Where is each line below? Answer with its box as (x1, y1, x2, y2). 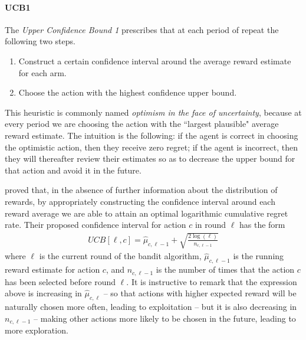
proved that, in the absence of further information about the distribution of (5, 184, 278, 196)
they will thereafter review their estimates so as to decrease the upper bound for (5, 152, 295, 165)
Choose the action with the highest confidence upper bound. (18, 86, 237, 99)
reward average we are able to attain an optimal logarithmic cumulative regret (5, 207, 288, 219)
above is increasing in (5, 287, 82, 299)
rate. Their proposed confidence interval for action (5, 218, 186, 231)
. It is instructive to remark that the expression (126, 275, 297, 287)
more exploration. (5, 323, 68, 336)
